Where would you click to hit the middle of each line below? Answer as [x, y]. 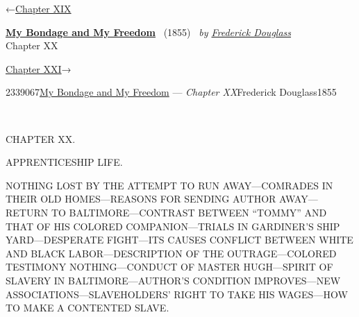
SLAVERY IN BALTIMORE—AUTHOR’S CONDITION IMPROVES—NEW [173, 280]
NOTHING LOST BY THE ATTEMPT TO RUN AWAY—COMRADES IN [169, 185]
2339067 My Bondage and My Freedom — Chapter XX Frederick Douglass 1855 [171, 92]
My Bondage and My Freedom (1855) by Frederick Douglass [149, 32]
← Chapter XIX [39, 8]
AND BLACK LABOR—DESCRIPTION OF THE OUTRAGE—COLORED [171, 253]
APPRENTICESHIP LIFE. [64, 162]
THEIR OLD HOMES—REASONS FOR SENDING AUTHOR [141, 199]
